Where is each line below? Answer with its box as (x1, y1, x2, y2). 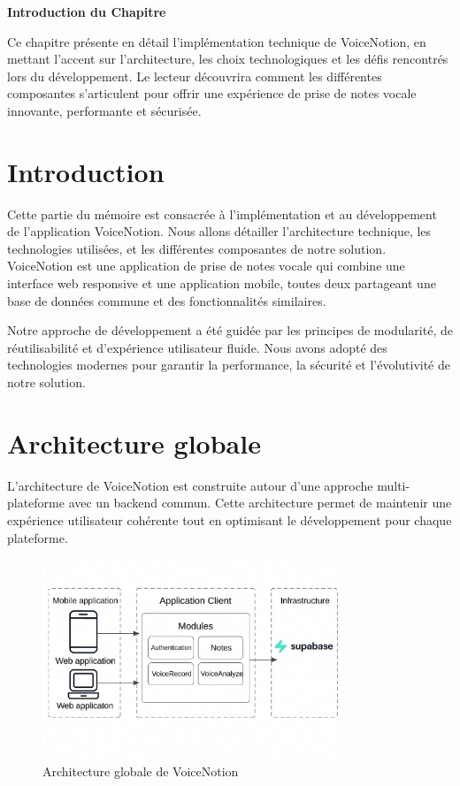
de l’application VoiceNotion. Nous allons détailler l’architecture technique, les (7, 222, 432, 240)
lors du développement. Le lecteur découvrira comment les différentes (7, 66, 382, 85)
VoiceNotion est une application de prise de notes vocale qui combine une (7, 256, 405, 275)
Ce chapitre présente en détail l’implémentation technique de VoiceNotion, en (7, 32, 426, 50)
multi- (377, 476, 410, 494)
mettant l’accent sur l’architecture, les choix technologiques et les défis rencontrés (7, 50, 448, 68)
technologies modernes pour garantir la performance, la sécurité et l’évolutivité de (7, 355, 451, 374)
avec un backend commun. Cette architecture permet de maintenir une (68, 493, 452, 512)
